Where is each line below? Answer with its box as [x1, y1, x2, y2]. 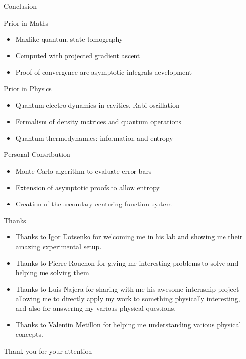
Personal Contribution [4, 149, 70, 159]
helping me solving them [15, 267, 89, 278]
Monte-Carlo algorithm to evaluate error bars [15, 165, 152, 176]
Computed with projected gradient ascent [15, 50, 140, 60]
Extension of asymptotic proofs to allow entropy [15, 182, 160, 192]
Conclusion [4, 1, 37, 11]
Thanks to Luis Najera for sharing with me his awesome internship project [15, 283, 239, 294]
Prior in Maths [4, 17, 48, 27]
